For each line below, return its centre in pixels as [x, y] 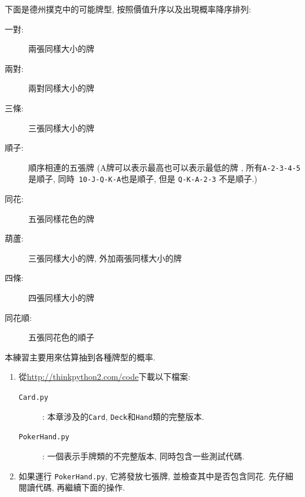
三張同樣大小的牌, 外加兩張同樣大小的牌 [105, 258]
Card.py [33, 397]
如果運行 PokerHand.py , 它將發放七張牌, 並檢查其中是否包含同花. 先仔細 [156, 476]
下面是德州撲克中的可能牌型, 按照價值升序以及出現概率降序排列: [128, 9]
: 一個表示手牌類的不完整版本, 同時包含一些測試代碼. [143, 455]
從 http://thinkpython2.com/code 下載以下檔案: [105, 377]
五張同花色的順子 [61, 337]
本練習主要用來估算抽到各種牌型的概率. [80, 357]
